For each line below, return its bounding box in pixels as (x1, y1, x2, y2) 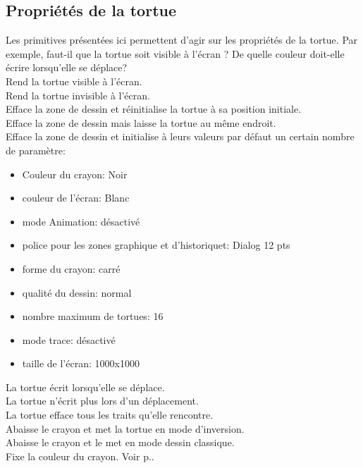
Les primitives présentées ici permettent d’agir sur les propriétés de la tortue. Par (6, 32, 358, 47)
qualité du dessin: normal (22, 285, 132, 300)
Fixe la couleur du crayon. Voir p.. (6, 448, 154, 463)
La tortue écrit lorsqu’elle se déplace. (6, 379, 165, 394)
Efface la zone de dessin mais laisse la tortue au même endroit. (6, 115, 276, 130)
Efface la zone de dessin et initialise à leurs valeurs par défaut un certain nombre (6, 129, 355, 144)
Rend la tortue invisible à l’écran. (6, 87, 150, 102)
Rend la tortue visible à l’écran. (6, 73, 142, 88)
